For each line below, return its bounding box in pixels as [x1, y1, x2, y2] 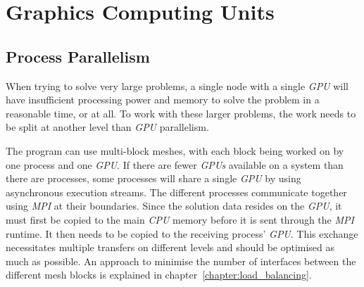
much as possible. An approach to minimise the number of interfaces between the [6, 253, 356, 268]
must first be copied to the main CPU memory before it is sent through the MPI [6, 212, 354, 227]
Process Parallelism [6, 45, 150, 67]
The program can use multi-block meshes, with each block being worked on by [6, 143, 344, 158]
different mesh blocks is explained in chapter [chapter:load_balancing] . [6, 267, 312, 282]
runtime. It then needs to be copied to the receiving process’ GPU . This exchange [6, 226, 358, 241]
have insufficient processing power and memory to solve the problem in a [6, 92, 320, 107]
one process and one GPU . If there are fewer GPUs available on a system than [6, 157, 344, 172]
